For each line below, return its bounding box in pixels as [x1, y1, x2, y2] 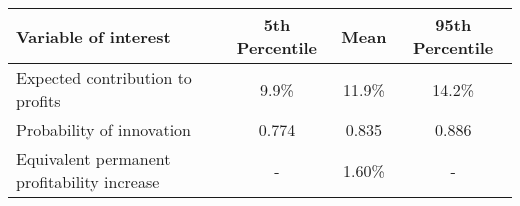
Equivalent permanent [16, 147, 171, 170]
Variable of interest [16, 24, 171, 48]
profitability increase [16, 170, 160, 193]
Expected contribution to [16, 66, 192, 89]
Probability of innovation [16, 118, 191, 141]
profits [16, 89, 61, 112]
